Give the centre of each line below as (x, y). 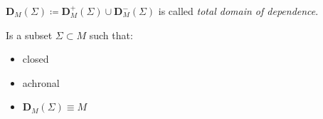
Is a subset (29, 35)
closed (36, 59)
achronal (41, 82)
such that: (111, 35)
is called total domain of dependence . (238, 11)
